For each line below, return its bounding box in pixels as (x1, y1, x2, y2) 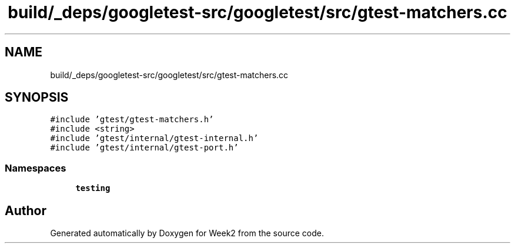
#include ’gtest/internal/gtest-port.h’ (50, 143, 239, 153)
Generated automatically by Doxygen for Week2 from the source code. (50, 228, 324, 239)
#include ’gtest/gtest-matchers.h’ (50, 115, 214, 125)
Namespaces (5, 162, 66, 174)
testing (75, 183, 111, 193)
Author (5, 203, 46, 218)
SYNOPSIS (5, 90, 69, 105)
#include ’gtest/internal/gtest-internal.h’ (50, 133, 259, 143)
